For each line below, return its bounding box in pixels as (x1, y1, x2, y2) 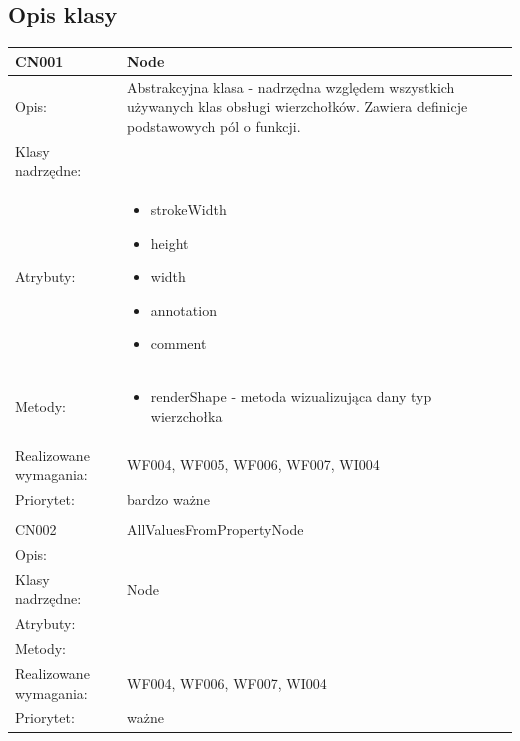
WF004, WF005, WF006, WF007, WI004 (126, 454, 380, 475)
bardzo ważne (126, 489, 210, 510)
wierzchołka (150, 405, 223, 426)
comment (150, 333, 207, 354)
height (150, 232, 189, 253)
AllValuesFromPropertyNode (126, 519, 304, 540)
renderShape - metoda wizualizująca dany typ (150, 386, 432, 407)
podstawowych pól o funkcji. (126, 115, 301, 136)
